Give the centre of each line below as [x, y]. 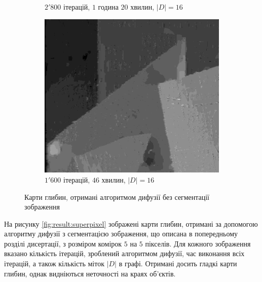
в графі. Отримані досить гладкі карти [178, 263]
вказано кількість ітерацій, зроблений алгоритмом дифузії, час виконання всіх [124, 253]
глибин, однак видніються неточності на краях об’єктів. [90, 273]
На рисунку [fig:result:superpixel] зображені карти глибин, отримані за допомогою [131, 223]
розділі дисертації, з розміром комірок [63, 243]
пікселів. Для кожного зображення [198, 243]
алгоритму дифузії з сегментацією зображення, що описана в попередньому [121, 234]
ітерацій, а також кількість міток [54, 263]
